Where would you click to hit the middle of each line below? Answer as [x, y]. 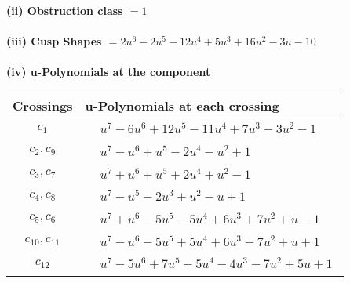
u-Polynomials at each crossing [182, 105]
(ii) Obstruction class [65, 10]
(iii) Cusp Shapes [54, 41]
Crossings [43, 105]
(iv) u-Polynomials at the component [109, 72]
